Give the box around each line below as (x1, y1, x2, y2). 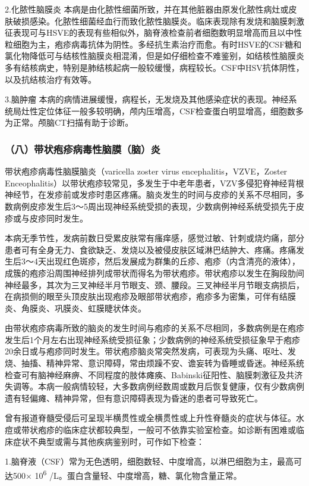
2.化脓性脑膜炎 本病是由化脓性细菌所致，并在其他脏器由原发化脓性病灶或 (5, 3, 289, 15)
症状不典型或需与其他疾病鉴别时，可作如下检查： (12, 435, 204, 447)
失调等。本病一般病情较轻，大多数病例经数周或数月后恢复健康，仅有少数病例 (5, 380, 304, 392)
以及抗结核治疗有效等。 (5, 73, 96, 85)
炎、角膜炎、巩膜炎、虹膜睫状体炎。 (5, 301, 146, 314)
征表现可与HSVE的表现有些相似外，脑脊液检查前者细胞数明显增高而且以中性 (5, 26, 302, 39)
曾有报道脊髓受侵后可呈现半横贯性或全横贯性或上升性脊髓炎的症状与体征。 (5, 412, 296, 424)
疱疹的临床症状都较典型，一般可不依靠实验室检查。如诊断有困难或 (37, 423, 296, 436)
